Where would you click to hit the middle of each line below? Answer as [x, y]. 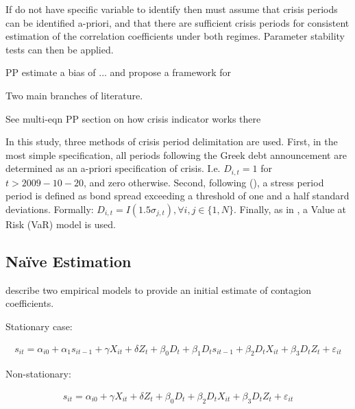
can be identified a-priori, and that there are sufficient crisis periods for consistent [177, 22]
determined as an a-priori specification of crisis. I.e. [113, 168]
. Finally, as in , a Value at [290, 209]
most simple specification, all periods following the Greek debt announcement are [176, 154]
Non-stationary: [38, 374]
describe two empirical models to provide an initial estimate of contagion [158, 289]
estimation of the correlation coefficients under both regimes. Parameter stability [175, 36]
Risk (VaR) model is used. [61, 224]
